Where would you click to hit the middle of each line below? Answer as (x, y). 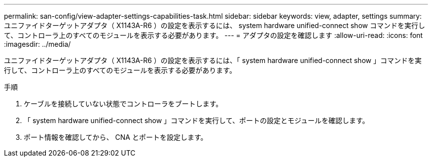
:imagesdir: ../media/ (37, 44)
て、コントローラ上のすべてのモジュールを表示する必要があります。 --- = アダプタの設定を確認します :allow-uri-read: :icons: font (214, 35)
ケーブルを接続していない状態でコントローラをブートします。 (123, 104)
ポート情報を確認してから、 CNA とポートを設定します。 (116, 137)
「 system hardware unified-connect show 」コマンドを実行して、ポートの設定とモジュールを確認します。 (197, 120)
